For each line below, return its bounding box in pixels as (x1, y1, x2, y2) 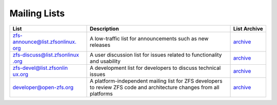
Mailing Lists (9, 8, 65, 19)
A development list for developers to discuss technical (90, 64, 221, 71)
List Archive (233, 25, 264, 32)
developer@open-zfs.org (12, 84, 74, 91)
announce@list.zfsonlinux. (12, 38, 76, 45)
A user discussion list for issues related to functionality (90, 51, 222, 58)
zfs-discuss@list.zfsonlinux (12, 51, 80, 58)
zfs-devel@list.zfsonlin (12, 64, 68, 71)
